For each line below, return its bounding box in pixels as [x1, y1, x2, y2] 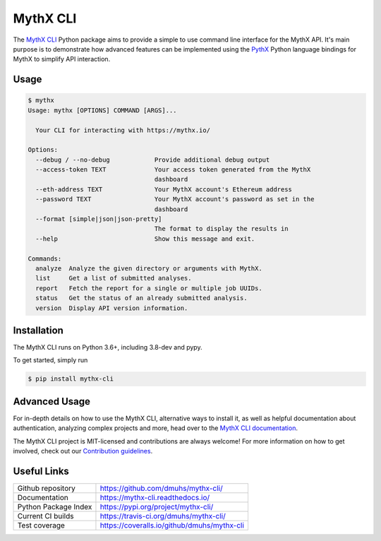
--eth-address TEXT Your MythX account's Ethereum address [35, 185, 293, 194]
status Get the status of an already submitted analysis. [35, 294, 248, 302]
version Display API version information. [35, 304, 188, 312]
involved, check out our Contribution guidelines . [13, 447, 153, 456]
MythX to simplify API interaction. [13, 55, 111, 64]
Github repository [17, 483, 75, 493]
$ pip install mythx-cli [28, 375, 114, 383]
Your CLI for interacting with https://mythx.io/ [35, 126, 211, 134]
